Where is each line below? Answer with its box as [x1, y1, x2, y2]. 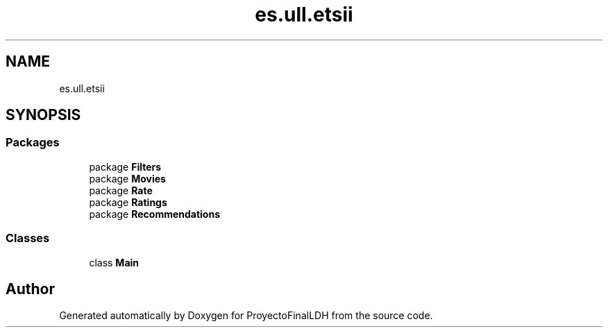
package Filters [89, 160, 162, 173]
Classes [6, 231, 50, 246]
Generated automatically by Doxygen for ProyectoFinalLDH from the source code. [59, 309, 433, 322]
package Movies [89, 172, 166, 185]
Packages [6, 135, 60, 150]
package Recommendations [89, 207, 221, 220]
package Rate [89, 184, 153, 196]
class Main [89, 256, 140, 268]
